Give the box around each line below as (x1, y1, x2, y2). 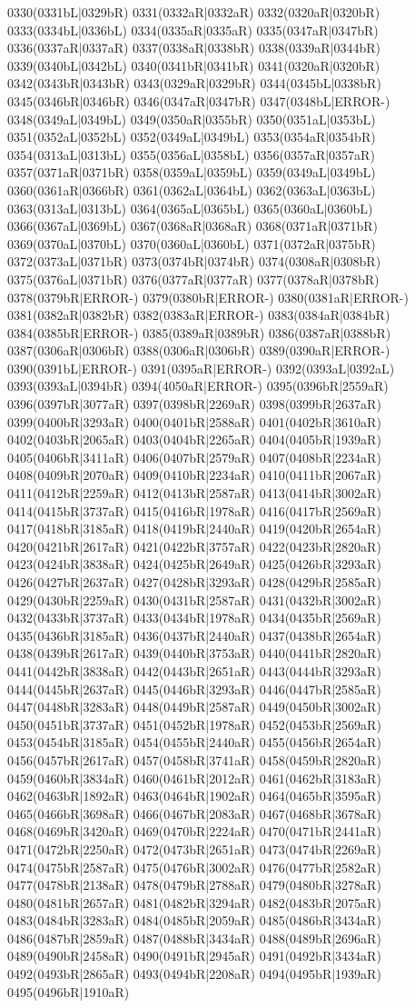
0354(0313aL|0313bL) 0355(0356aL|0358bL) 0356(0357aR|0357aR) (7, 145, 375, 164)
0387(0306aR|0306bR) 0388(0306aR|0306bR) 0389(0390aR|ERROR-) (7, 341, 390, 360)
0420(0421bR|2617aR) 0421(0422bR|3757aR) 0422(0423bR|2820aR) (7, 536, 381, 555)
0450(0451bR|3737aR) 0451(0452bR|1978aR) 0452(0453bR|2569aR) (7, 714, 381, 734)
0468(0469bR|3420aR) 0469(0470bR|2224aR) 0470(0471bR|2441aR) (7, 822, 381, 841)
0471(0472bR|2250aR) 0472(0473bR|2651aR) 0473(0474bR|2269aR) (7, 839, 381, 858)
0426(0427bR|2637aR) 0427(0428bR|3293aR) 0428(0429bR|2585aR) (7, 573, 381, 591)
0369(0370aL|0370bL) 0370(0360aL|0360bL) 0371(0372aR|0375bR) (7, 234, 376, 253)
